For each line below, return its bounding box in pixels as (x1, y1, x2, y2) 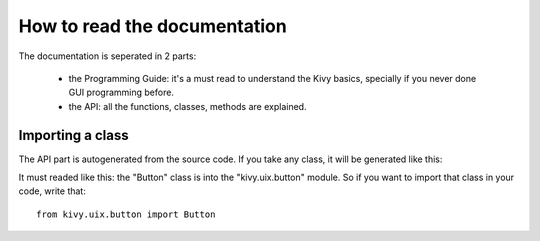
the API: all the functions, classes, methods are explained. (68, 100, 307, 112)
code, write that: (18, 185, 87, 197)
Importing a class (18, 126, 129, 144)
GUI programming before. (68, 86, 175, 99)
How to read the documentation (18, 15, 287, 37)
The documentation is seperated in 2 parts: (18, 50, 197, 62)
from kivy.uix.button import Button (36, 208, 216, 220)
